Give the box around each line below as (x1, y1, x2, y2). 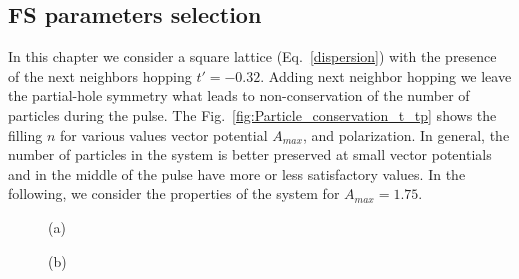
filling (8, 124, 43, 145)
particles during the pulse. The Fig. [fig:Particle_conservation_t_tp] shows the (8, 104, 497, 125)
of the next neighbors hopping (8, 65, 192, 86)
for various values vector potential (59, 124, 268, 145)
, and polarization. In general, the (302, 124, 510, 145)
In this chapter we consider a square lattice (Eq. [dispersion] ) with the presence (8, 46, 497, 67)
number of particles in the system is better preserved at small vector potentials (8, 144, 492, 165)
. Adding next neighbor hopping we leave (260, 65, 512, 86)
